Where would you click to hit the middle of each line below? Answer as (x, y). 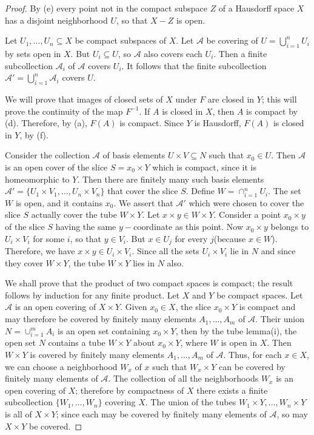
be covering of (232, 40)
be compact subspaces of (120, 40)
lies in (144, 262)
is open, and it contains (59, 202)
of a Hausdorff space (256, 8)
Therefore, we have (40, 251)
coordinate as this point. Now (189, 227)
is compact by (272, 111)
